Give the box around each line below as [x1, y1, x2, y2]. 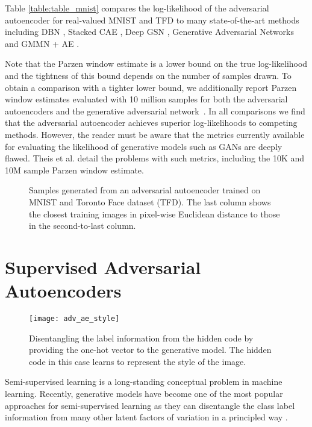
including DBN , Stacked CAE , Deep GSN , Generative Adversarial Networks [5, 25, 295, 38]
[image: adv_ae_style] [29, 314, 120, 323]
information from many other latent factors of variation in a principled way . [5, 411, 288, 423]
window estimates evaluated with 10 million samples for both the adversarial [5, 93, 288, 105]
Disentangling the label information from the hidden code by [29, 331, 254, 344]
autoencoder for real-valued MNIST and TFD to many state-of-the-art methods [5, 13, 299, 26]
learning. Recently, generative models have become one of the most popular [5, 387, 283, 400]
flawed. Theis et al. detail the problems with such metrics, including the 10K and [5, 152, 304, 164]
